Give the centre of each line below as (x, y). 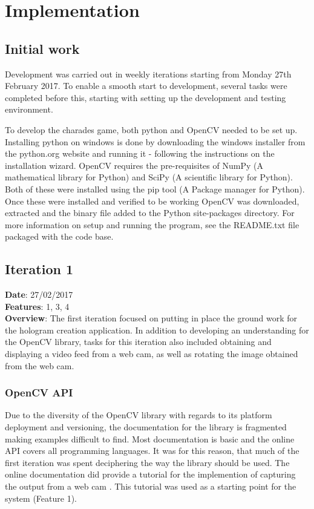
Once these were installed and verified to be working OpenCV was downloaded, (152, 201)
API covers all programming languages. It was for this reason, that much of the (152, 451)
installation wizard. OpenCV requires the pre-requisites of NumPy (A (134, 165)
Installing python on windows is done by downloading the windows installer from (155, 141)
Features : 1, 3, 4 (37, 306)
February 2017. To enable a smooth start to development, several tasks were (146, 86)
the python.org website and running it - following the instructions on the (140, 153)
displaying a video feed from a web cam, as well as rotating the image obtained (152, 354)
